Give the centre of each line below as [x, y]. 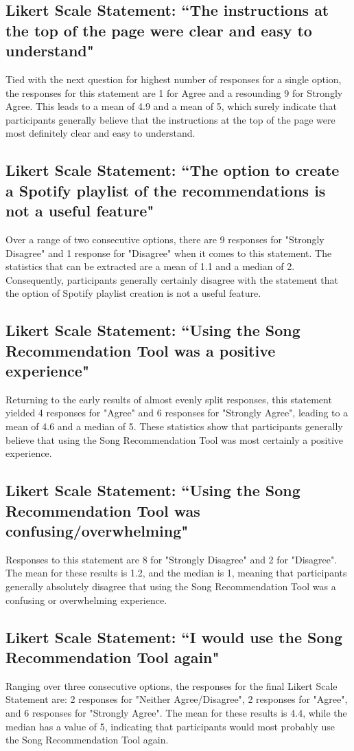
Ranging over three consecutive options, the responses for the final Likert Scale [172, 685]
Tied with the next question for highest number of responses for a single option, [174, 79]
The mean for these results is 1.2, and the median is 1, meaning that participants [176, 573]
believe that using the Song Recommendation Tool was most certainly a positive [175, 439]
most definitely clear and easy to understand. [101, 133]
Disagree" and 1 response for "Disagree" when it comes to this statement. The [169, 253]
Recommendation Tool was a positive [141, 350]
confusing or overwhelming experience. [86, 599]
